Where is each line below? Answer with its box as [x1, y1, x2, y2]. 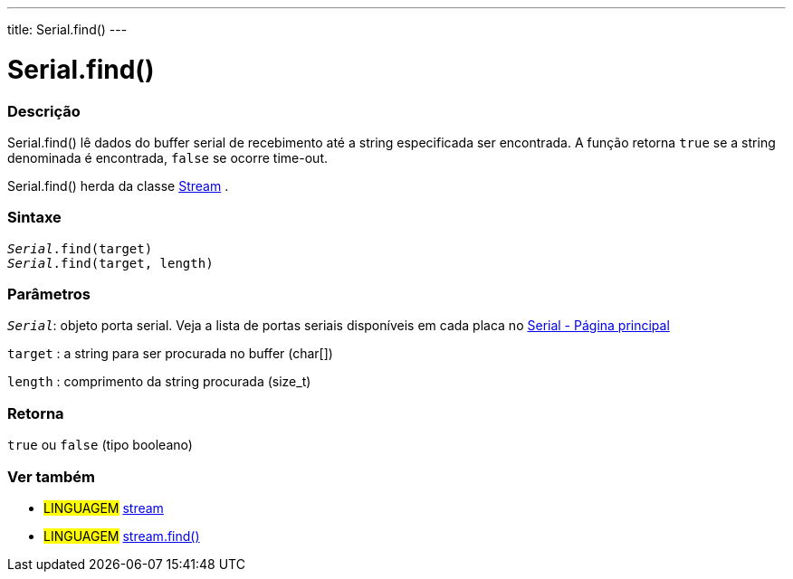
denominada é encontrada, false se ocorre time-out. [7, 149, 328, 166]
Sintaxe [7, 208, 62, 227]
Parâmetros [7, 285, 91, 303]
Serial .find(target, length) [7, 255, 214, 271]
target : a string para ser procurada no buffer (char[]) [7, 346, 333, 362]
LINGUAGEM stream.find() [43, 527, 200, 544]
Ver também [7, 467, 95, 486]
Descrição [7, 101, 81, 120]
